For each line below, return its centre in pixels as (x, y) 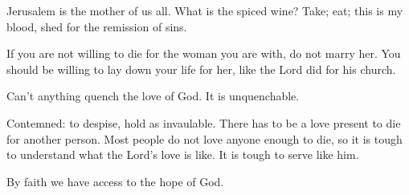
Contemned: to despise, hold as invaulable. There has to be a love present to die (204, 122)
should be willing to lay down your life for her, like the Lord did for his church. (201, 69)
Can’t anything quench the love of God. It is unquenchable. (153, 96)
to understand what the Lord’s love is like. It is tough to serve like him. (183, 154)
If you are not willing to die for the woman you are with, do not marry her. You (204, 53)
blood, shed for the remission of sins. (97, 26)
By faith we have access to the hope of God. (115, 181)
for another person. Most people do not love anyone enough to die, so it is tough (204, 138)
